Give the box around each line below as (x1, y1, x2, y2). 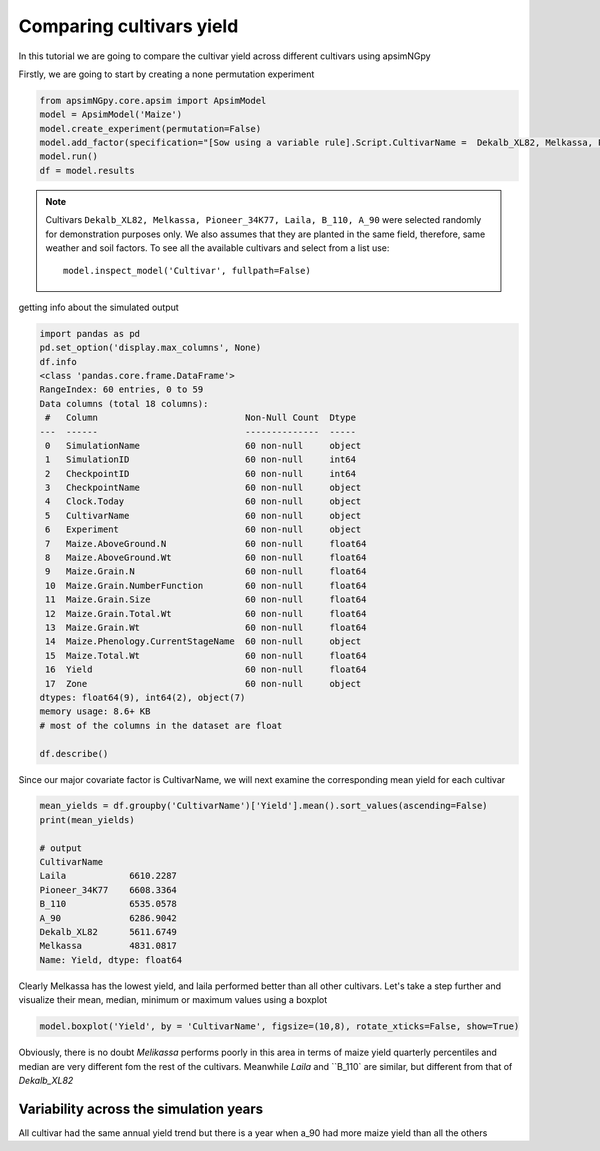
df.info (39, 356, 77, 367)
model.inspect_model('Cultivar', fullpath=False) (63, 265, 312, 277)
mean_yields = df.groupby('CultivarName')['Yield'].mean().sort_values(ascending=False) (39, 800, 489, 812)
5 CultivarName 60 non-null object (45, 510, 362, 521)
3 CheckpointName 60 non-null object (45, 482, 362, 494)
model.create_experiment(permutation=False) (39, 123, 262, 134)
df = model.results (39, 165, 135, 176)
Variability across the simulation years (18, 1100, 264, 1117)
